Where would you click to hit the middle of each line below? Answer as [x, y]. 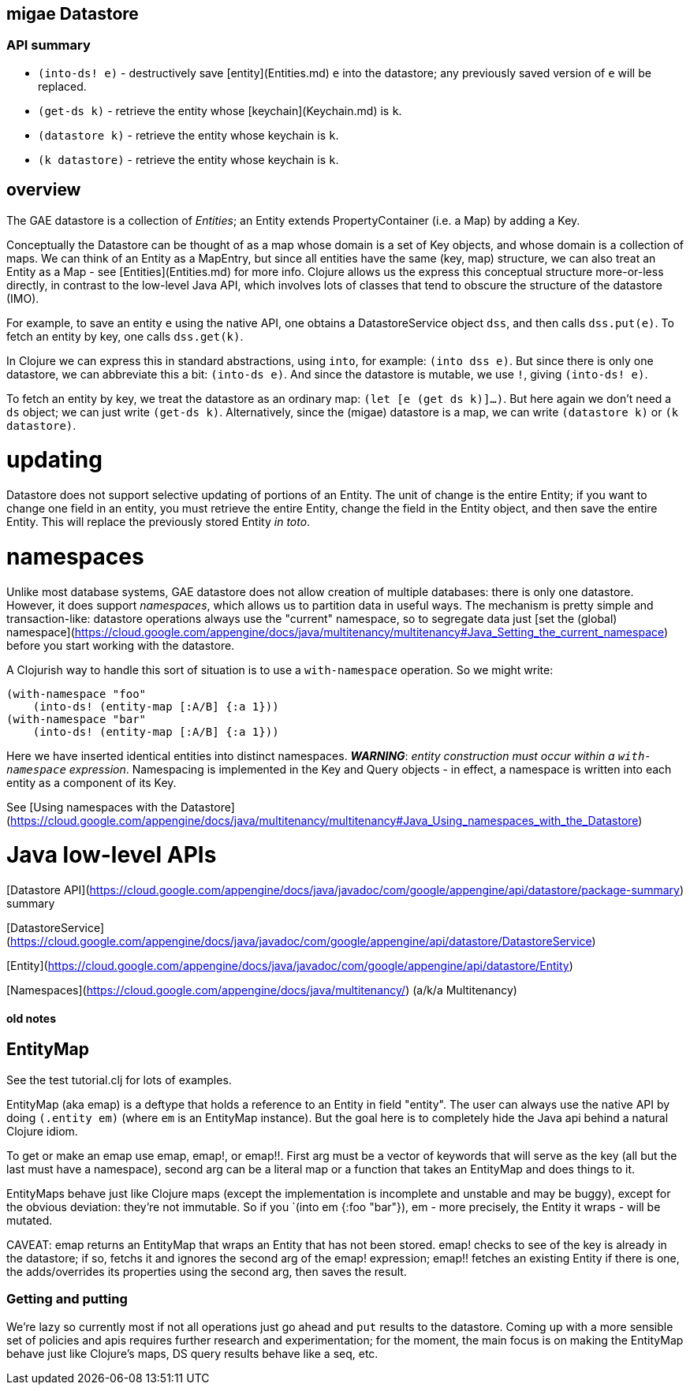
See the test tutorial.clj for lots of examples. [119, 1080]
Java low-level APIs [112, 855]
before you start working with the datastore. [121, 645]
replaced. [62, 86]
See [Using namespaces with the [92, 807]
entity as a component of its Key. [91, 782]
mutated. [30, 1220]
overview [44, 190]
